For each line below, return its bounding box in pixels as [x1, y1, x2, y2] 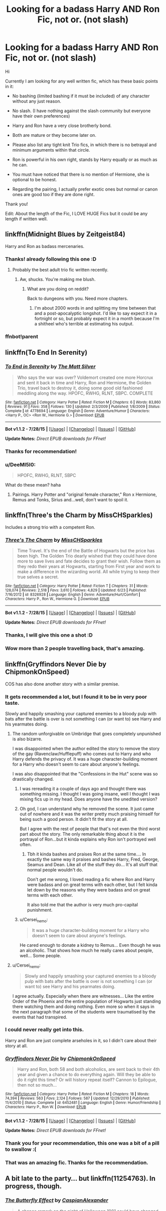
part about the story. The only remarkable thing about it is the [19, 831, 145, 837]
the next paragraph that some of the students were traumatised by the [12, 1009, 156, 1014]
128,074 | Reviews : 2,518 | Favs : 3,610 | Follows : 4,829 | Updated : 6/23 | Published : [5, 588, 147, 593]
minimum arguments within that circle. [12, 147, 90, 153]
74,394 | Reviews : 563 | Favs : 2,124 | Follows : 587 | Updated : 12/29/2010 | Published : [5, 1096, 151, 1101]
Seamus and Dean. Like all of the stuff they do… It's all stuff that [27, 861, 158, 867]
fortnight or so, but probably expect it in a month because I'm [34, 316, 160, 322]
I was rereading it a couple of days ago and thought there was [19, 785, 146, 791]
